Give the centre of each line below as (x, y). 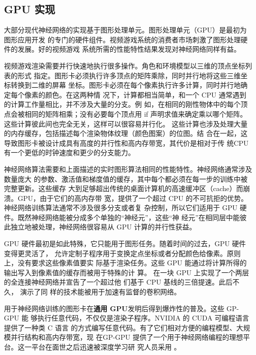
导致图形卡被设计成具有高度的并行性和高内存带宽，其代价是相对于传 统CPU (126, 143)
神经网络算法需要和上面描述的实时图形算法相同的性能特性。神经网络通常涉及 (128, 169)
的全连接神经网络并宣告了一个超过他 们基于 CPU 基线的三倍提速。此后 (118, 282)
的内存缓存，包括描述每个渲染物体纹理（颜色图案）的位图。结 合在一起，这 (126, 133)
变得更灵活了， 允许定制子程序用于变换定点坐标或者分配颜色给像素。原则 (122, 253)
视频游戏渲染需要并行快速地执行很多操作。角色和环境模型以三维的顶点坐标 (125, 65)
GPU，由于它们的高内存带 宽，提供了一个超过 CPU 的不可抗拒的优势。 (133, 198)
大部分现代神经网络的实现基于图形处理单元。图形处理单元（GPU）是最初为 (126, 30)
